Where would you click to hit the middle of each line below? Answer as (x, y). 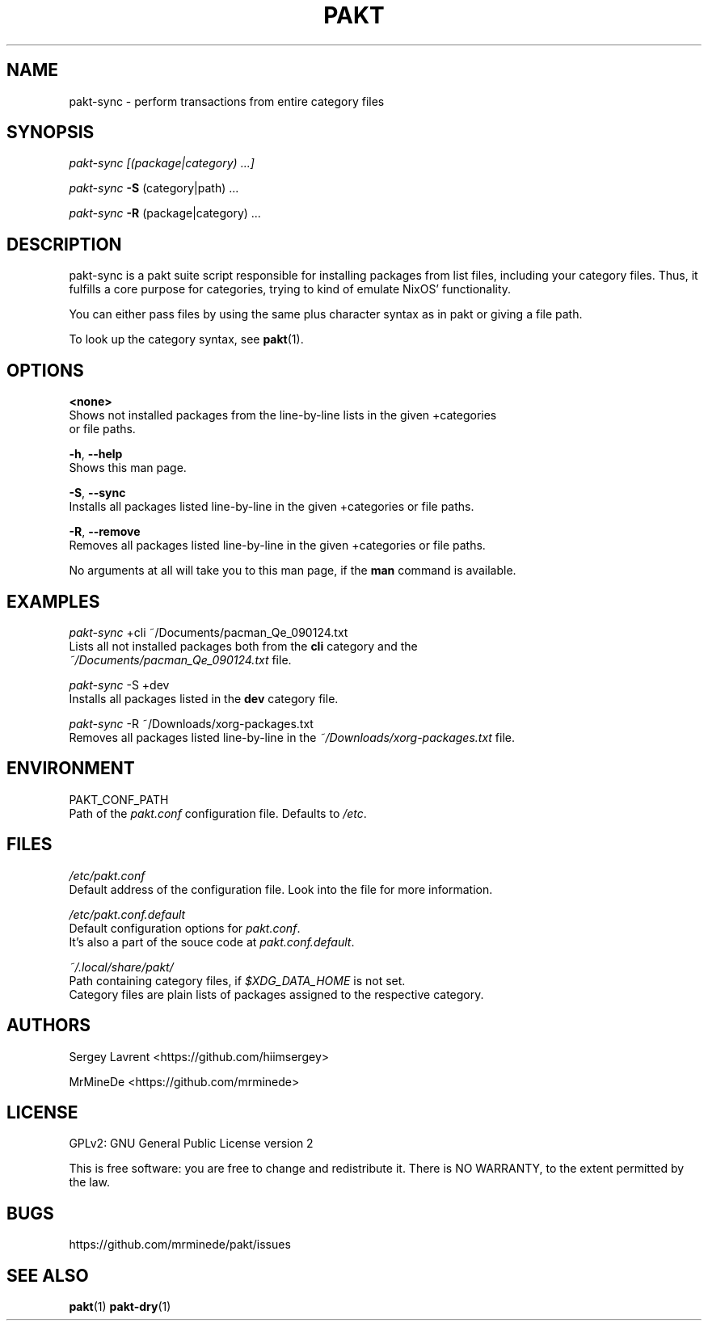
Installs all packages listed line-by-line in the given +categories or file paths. (272, 507)
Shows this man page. (128, 468)
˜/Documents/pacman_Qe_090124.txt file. (180, 659)
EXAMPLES (53, 601)
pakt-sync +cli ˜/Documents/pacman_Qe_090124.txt (209, 632)
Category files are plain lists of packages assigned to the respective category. (276, 994)
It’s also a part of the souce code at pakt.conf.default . (212, 942)
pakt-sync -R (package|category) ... (165, 213)
